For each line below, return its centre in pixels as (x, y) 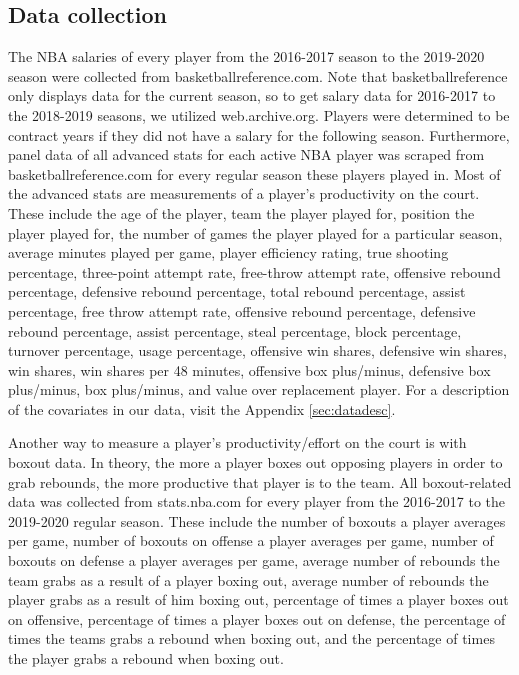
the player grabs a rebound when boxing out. (146, 658)
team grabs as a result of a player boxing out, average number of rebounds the (248, 579)
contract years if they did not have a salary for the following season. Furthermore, (259, 134)
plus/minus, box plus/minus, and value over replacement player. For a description (259, 389)
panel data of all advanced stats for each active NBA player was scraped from (246, 154)
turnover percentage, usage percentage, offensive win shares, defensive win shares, (257, 350)
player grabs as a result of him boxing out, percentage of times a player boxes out (258, 599)
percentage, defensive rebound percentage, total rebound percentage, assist (237, 291)
